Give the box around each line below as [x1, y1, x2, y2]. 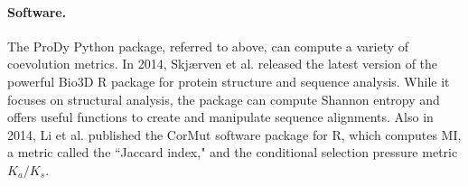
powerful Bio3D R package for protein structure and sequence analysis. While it [7, 71, 450, 90]
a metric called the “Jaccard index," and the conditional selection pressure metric [7, 143, 458, 162]
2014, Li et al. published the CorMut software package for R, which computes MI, [7, 125, 462, 144]
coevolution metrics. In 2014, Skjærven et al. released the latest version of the [7, 54, 438, 73]
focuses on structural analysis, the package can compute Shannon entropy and [7, 89, 440, 108]
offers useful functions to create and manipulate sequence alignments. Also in [7, 107, 434, 126]
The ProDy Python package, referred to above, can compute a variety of [7, 36, 409, 55]
